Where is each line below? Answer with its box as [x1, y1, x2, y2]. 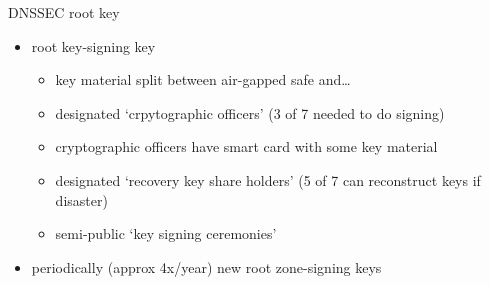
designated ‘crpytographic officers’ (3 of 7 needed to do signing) [55, 102, 445, 123]
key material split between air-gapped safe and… [55, 69, 351, 90]
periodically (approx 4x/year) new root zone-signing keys [31, 256, 382, 277]
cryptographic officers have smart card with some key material [55, 136, 438, 157]
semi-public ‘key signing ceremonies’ [55, 223, 277, 244]
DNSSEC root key [8, 2, 120, 22]
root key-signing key [31, 35, 156, 56]
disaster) [55, 189, 108, 210]
